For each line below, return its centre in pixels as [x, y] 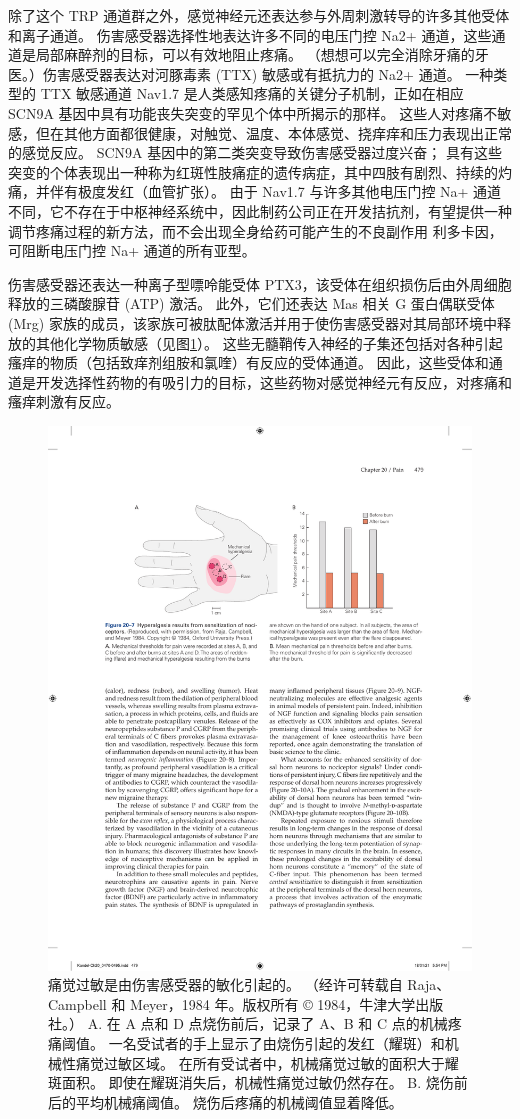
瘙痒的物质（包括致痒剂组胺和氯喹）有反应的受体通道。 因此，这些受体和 [248, 362]
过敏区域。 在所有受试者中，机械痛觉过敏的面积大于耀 [281, 1062]
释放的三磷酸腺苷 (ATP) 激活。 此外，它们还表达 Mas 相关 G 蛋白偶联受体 [251, 303]
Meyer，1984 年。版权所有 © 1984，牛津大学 [273, 1003]
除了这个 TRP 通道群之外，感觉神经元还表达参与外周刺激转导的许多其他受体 [259, 15]
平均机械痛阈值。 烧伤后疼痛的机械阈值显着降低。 [239, 1101]
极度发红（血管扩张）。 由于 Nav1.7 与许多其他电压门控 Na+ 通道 [289, 191]
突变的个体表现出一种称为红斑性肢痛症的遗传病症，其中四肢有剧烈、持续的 [253, 171]
